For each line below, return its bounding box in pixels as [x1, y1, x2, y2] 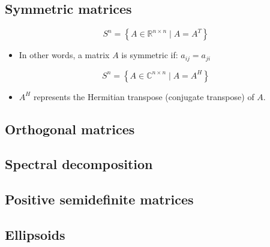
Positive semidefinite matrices [5, 190, 194, 209]
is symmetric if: [121, 49, 178, 61]
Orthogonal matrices [5, 119, 135, 138]
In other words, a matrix [19, 49, 110, 61]
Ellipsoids [5, 225, 65, 243]
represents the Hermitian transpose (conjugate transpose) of [33, 90, 254, 103]
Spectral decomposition [5, 155, 153, 173]
